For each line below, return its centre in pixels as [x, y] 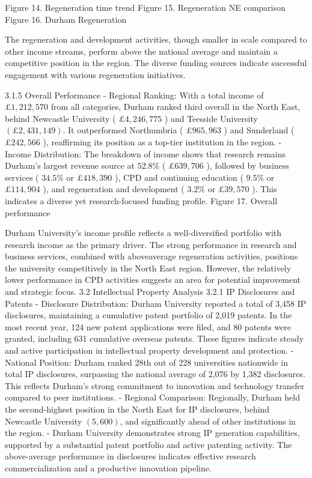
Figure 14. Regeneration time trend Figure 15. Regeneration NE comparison [145, 7]
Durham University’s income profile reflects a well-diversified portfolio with [143, 233]
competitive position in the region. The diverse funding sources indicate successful [156, 63]
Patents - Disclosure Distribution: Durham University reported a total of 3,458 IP [156, 303]
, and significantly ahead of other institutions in [208, 421]
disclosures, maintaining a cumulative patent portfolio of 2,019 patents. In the [148, 315]
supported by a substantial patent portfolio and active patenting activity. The [148, 444]
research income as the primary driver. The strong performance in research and [151, 244]
